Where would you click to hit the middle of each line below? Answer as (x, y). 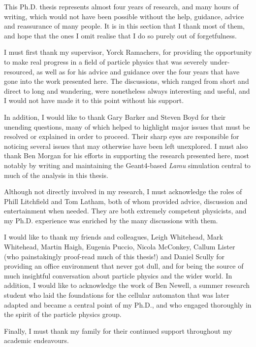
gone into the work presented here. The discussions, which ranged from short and (127, 81)
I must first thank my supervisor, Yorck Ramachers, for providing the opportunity (128, 52)
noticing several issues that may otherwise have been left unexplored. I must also (126, 146)
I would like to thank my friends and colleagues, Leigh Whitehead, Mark (113, 237)
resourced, (19, 71)
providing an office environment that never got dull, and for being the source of (124, 266)
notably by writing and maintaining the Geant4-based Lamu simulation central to (127, 165)
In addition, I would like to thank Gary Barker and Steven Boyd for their (115, 117)
